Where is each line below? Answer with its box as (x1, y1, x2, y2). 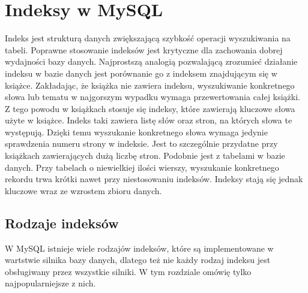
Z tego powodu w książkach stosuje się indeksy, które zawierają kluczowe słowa (5, 102, 295, 114)
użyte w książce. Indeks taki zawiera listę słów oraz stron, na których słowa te (5, 114, 292, 126)
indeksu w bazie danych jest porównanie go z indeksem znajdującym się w (5, 67, 277, 79)
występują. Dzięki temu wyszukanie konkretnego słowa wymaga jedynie (5, 125, 268, 138)
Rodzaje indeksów (5, 213, 119, 232)
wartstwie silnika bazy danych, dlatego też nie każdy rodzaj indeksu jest (5, 253, 271, 266)
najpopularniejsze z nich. (5, 277, 96, 289)
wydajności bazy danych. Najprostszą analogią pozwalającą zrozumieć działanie (5, 55, 298, 68)
